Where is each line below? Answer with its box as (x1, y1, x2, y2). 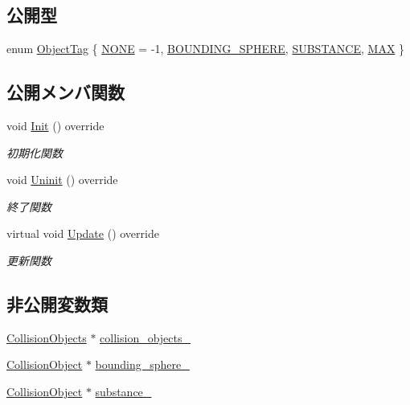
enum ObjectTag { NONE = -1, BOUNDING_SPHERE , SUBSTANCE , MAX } (6, 40, 405, 57)
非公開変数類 (6, 291, 108, 316)
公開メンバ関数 (6, 80, 125, 104)
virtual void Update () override (6, 225, 159, 242)
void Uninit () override (6, 171, 118, 188)
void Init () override (6, 117, 105, 133)
